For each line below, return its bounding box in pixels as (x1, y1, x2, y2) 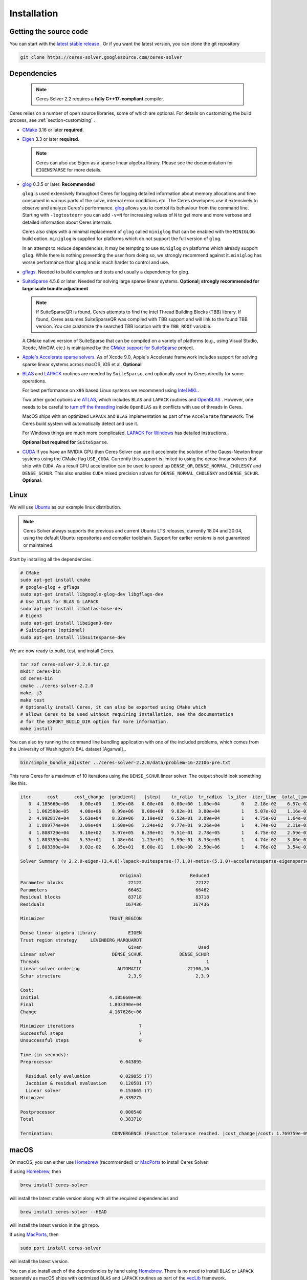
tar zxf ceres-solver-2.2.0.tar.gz (20, 661, 109, 667)
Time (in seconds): (20, 1052, 69, 1057)
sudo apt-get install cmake (20, 577, 91, 583)
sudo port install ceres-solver (20, 1245, 102, 1251)
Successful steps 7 (20, 1030, 142, 1036)
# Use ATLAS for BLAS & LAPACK (20, 599, 99, 604)
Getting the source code (9, 27, 89, 36)
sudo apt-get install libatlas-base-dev (20, 606, 123, 612)
